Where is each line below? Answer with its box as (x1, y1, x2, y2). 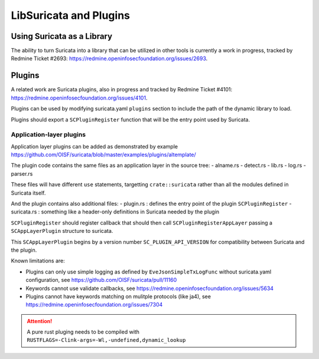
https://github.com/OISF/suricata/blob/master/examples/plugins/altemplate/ (11, 151, 196, 159)
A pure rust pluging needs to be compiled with (27, 328, 140, 335)
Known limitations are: (11, 257, 65, 265)
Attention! (27, 317, 53, 324)
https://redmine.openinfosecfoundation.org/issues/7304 (25, 301, 163, 308)
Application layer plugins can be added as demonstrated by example (11, 143, 178, 150)
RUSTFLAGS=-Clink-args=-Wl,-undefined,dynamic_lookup (27, 337, 186, 344)
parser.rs (11, 170, 33, 177)
